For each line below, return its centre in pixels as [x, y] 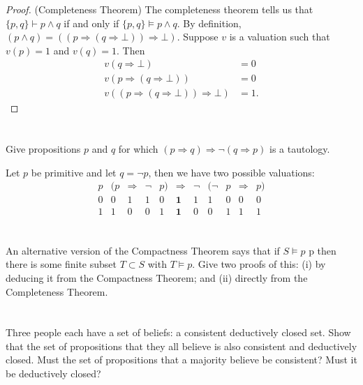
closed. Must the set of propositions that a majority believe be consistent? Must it [181, 360]
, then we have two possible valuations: [231, 172]
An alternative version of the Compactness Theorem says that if [143, 250]
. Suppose [198, 37]
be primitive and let [74, 172]
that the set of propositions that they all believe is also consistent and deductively [181, 346]
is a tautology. [300, 149]
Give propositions [43, 149]
